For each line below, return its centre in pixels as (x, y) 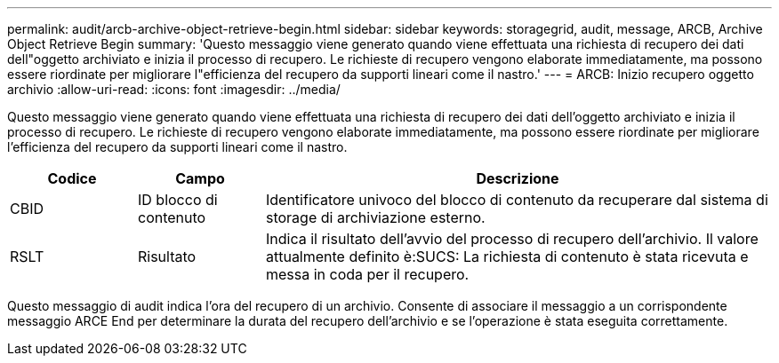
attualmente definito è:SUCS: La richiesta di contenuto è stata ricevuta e (507, 256)
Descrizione (518, 178)
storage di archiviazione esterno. (375, 217)
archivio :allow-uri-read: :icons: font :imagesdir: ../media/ (174, 89)
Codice (72, 178)
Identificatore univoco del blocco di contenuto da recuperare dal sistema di (517, 200)
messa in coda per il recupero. (367, 274)
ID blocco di (177, 200)
